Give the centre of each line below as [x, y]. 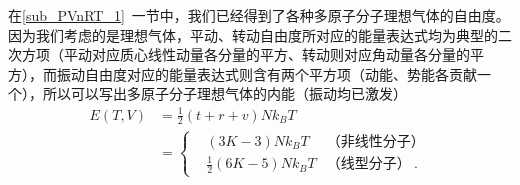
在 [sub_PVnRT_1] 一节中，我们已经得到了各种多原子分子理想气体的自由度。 [259, 15]
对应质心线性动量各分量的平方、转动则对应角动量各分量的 [280, 54]
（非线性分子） [375, 141]
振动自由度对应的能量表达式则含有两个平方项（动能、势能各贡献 [266, 73]
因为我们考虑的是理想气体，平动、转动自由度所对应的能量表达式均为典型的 [253, 34]
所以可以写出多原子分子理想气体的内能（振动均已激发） [224, 93]
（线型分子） [368, 164]
